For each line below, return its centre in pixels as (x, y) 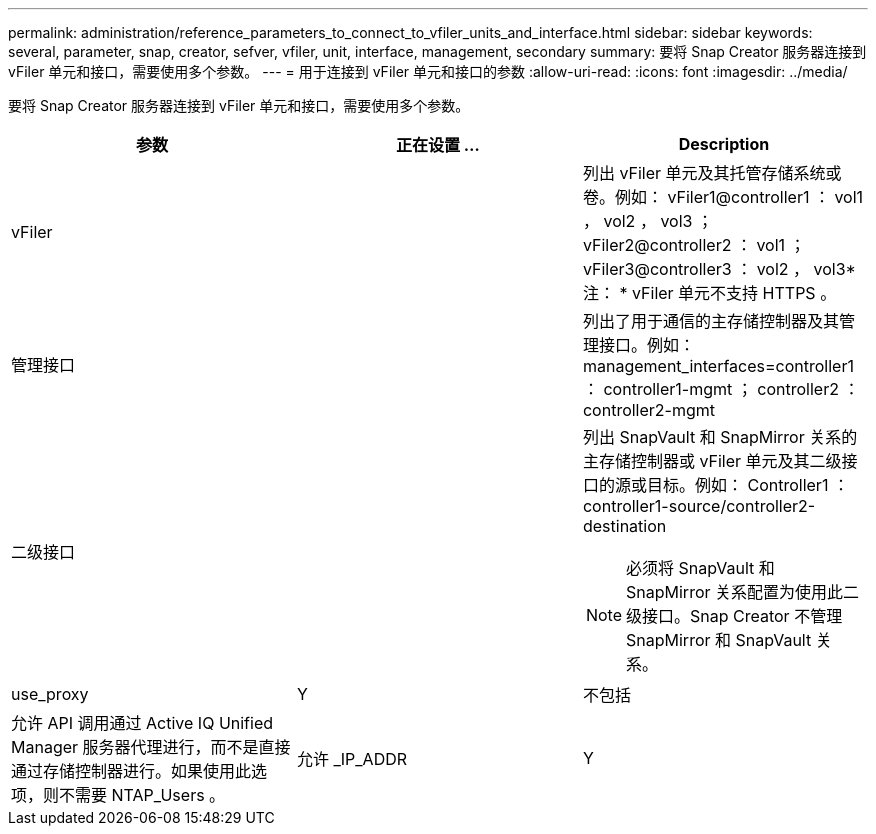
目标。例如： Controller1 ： (747, 485)
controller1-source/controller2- (699, 506)
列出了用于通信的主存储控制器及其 (710, 321)
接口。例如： (646, 345)
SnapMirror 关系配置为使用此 (735, 592)
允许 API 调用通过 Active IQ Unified (142, 723)
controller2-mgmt (649, 410)
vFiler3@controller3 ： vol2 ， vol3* (719, 269)
